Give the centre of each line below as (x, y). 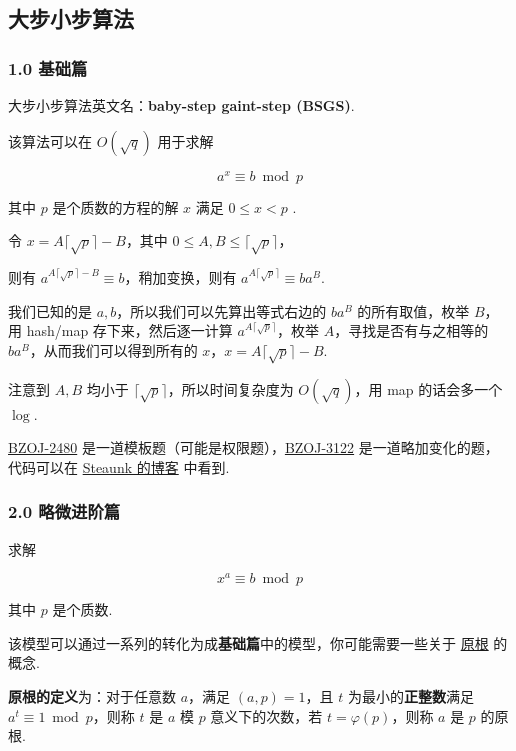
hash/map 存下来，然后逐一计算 (129, 330)
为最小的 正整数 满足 (410, 696)
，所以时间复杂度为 (230, 388)
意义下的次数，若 (266, 715)
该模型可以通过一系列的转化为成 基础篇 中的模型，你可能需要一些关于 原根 (248, 642)
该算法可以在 (50, 140)
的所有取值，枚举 (413, 310)
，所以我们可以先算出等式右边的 (221, 310)
